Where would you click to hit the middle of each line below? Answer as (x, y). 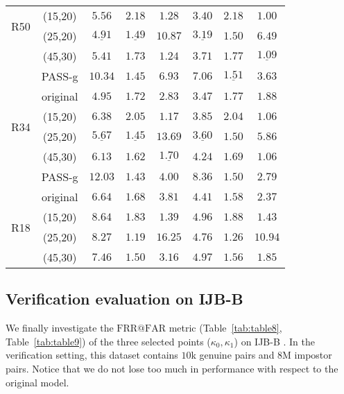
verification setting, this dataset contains (92, 355)
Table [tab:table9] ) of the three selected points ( (108, 341)
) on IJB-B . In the (274, 341)
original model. (37, 382)
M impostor (307, 355)
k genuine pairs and (233, 355)
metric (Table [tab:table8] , (225, 328)
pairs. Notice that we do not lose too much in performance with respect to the (172, 368)
